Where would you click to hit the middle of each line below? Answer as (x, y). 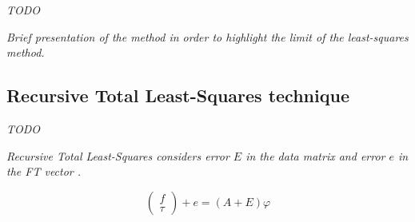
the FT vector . (44, 171)
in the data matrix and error (315, 155)
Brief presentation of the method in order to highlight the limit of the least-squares (207, 36)
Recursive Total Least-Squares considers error (118, 155)
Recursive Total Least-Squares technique (178, 95)
